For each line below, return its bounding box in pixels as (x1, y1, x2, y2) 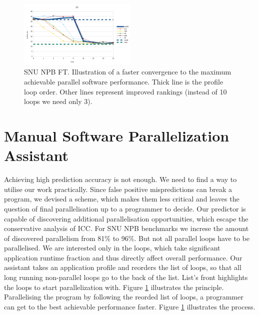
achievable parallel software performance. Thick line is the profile (24, 76, 223, 87)
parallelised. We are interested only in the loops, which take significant (4, 242, 220, 253)
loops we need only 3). (24, 96, 92, 106)
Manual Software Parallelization (4, 125, 229, 145)
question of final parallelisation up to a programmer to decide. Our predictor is (4, 203, 246, 213)
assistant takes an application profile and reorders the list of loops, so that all (4, 262, 241, 272)
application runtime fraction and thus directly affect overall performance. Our (4, 252, 242, 262)
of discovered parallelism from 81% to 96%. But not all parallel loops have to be (4, 232, 249, 243)
